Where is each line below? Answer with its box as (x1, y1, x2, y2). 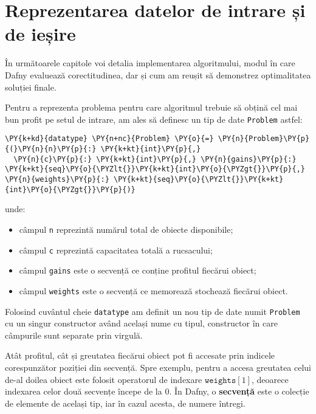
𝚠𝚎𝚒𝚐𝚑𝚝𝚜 (204, 376, 236, 385)
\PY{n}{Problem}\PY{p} (218, 134, 310, 143)
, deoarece (251, 373, 289, 385)
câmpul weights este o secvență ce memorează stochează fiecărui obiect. (19, 284, 288, 297)
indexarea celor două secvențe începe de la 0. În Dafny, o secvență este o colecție (5, 385, 309, 398)
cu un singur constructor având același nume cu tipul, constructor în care (5, 317, 278, 329)
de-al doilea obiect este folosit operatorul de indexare (5, 373, 202, 385)
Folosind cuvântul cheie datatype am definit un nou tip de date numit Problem (5, 305, 300, 317)
